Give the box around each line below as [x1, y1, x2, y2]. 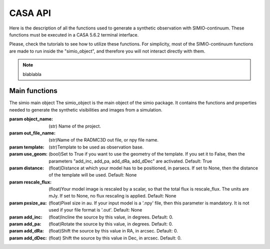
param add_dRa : [9, 228, 44, 234]
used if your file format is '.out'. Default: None [48, 207, 142, 213]
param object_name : [9, 116, 53, 122]
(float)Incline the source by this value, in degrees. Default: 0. [48, 214, 173, 220]
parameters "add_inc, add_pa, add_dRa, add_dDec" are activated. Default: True [48, 158, 212, 164]
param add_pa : [9, 221, 41, 227]
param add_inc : [9, 214, 42, 220]
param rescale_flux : [9, 179, 52, 185]
